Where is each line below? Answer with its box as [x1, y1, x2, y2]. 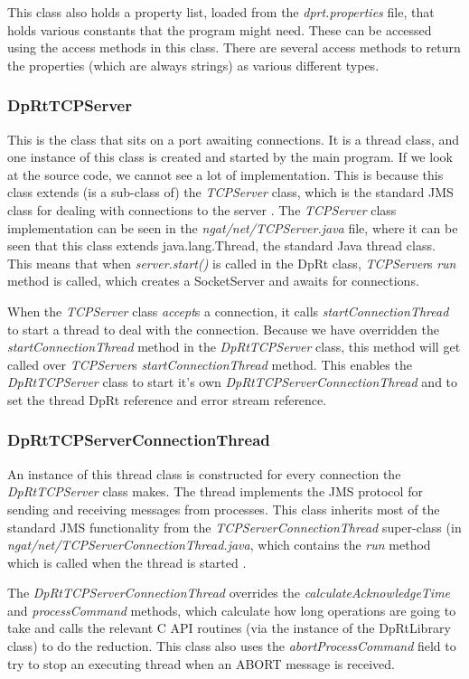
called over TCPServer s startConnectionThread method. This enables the [7, 354, 412, 373]
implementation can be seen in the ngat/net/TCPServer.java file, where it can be [7, 218, 458, 237]
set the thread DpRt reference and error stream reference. [7, 390, 327, 409]
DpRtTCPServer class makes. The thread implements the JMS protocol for [7, 482, 423, 501]
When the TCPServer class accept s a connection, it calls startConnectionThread [7, 301, 449, 320]
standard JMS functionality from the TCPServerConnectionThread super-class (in [7, 517, 462, 536]
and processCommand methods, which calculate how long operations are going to [7, 600, 456, 619]
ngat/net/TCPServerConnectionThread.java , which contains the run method [7, 535, 431, 554]
